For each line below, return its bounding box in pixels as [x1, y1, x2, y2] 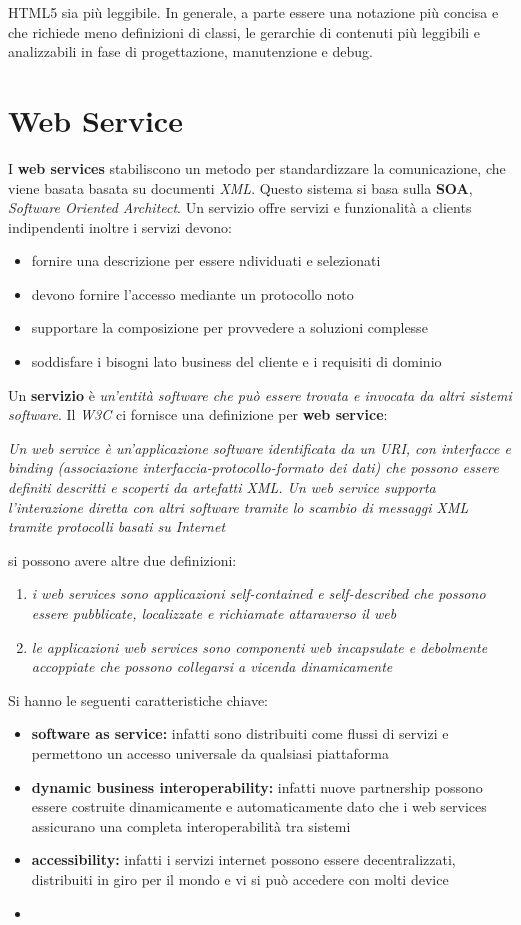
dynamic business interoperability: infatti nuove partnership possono [31, 776, 483, 797]
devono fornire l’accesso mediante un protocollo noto [31, 283, 354, 304]
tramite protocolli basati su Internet [8, 516, 226, 537]
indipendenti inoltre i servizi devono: [8, 216, 232, 237]
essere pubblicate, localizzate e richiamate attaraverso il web [31, 603, 397, 623]
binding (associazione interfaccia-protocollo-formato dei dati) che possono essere [8, 457, 499, 478]
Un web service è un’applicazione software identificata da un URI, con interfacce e [8, 437, 511, 458]
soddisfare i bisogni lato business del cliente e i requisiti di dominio [31, 351, 442, 372]
